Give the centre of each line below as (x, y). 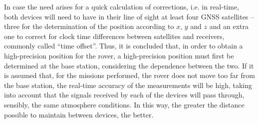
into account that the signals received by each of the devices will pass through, (124, 95)
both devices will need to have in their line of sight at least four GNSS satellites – (129, 16)
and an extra (229, 26)
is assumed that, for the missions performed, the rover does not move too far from (129, 75)
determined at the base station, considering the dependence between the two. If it (129, 65)
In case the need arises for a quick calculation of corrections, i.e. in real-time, (122, 6)
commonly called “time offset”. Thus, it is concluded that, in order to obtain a (124, 46)
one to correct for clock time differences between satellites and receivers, (114, 36)
